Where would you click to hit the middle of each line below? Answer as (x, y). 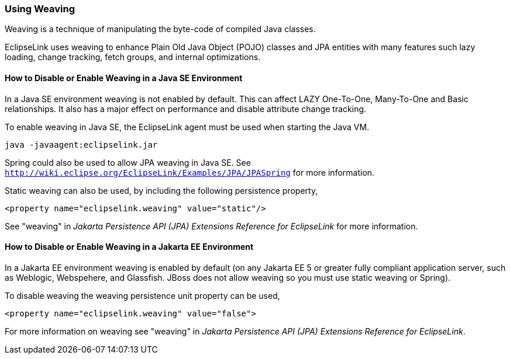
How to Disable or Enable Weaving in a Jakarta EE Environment (129, 247)
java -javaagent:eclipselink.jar (81, 144)
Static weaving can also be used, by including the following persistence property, (161, 190)
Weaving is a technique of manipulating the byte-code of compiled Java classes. (160, 29)
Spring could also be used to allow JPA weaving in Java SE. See (128, 162)
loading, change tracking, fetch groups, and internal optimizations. (133, 57)
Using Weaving (40, 9)
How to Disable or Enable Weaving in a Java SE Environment (124, 78)
